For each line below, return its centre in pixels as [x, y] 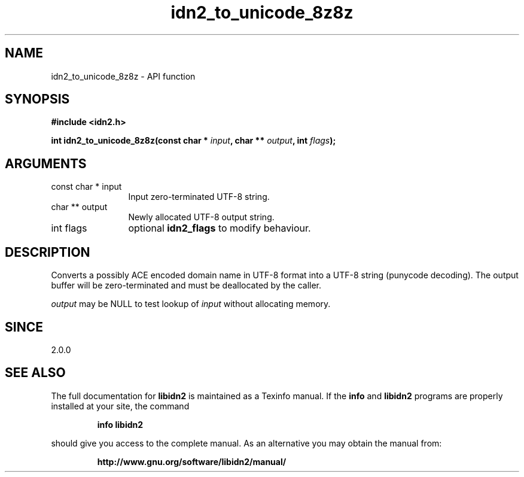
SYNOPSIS [37, 99]
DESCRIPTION [48, 252]
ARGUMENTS [46, 163]
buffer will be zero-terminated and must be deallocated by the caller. [186, 285]
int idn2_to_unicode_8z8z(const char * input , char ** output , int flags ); [194, 141]
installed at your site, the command [120, 406]
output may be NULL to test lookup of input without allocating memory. [191, 304]
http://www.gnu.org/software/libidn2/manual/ [192, 461]
